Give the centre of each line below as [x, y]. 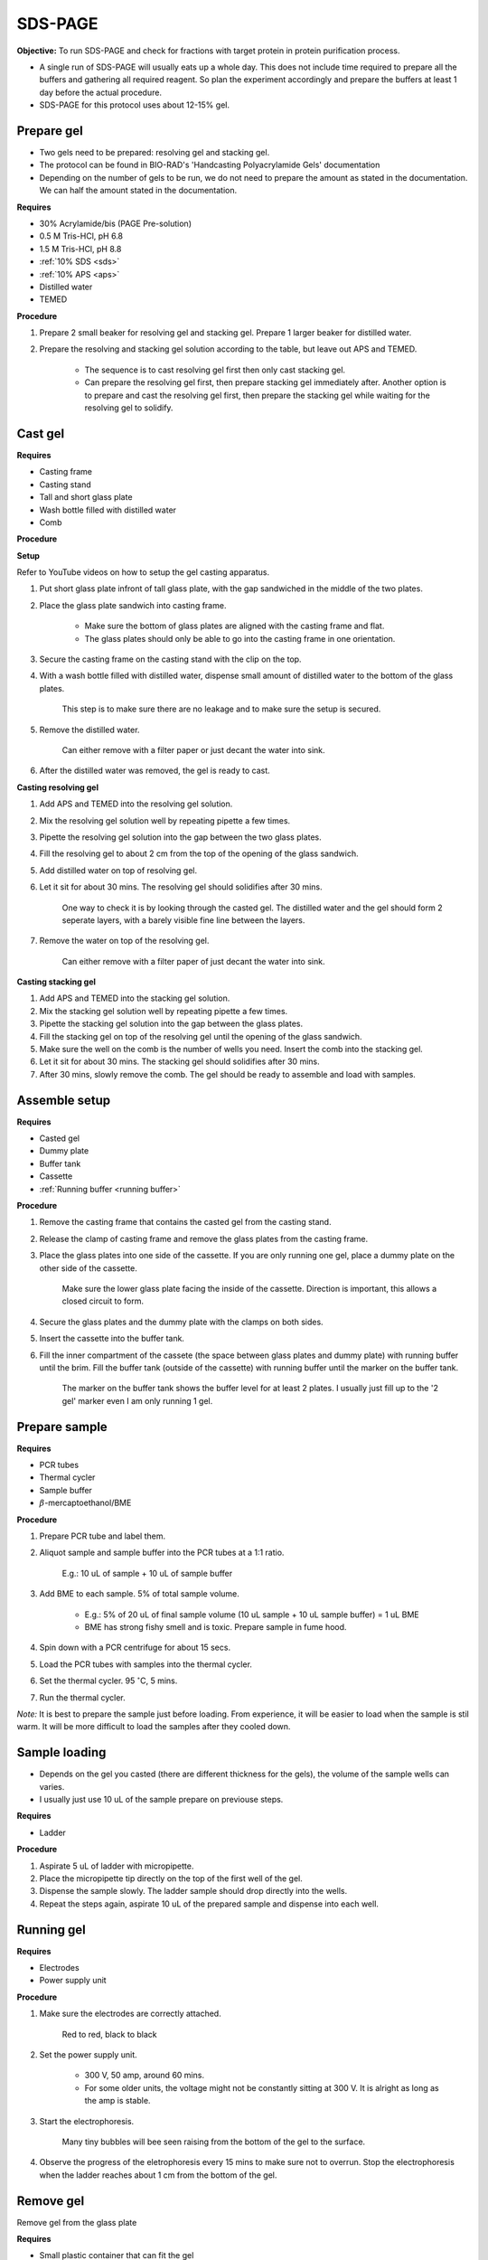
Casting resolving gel [58, 787]
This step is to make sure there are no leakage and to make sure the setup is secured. [221, 709]
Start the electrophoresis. [87, 2121]
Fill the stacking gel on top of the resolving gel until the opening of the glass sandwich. [201, 1036]
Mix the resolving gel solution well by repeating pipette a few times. [165, 820]
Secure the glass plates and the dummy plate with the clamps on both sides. [182, 1322]
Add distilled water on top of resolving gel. [118, 870]
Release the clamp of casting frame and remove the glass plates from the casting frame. [204, 1238]
